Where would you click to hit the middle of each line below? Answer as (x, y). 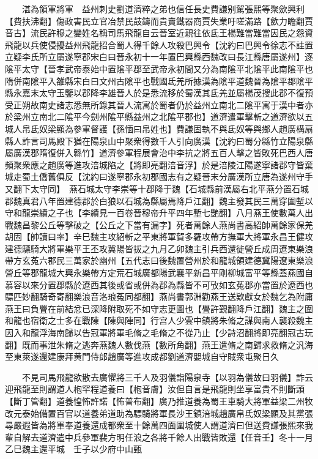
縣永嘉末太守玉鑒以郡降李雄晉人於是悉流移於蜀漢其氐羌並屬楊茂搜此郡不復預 (159, 93)
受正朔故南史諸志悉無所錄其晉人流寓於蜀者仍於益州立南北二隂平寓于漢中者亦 (159, 104)
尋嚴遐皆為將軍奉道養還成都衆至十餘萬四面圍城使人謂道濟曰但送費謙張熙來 (155, 425)
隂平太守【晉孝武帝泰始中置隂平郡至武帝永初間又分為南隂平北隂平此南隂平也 (159, 68)
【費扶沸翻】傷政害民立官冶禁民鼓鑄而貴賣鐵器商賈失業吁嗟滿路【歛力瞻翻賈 (159, 21)
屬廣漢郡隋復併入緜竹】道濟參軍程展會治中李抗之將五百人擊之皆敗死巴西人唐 (159, 153)
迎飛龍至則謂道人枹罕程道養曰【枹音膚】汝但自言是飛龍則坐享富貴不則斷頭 (155, 389)
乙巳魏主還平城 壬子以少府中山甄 (73, 449)
